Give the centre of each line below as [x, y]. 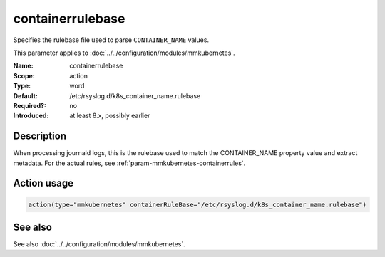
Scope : [24, 75]
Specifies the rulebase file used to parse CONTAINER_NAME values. [111, 40]
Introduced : [31, 116]
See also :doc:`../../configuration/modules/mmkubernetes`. [99, 244]
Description [40, 136]
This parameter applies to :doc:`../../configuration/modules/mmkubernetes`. [124, 53]
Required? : [30, 105]
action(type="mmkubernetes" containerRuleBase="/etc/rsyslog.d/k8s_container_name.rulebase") [197, 204]
